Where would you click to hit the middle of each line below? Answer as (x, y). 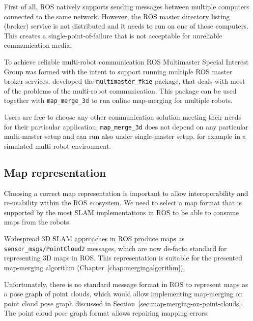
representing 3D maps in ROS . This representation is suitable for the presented (123, 258)
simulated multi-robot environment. (57, 145)
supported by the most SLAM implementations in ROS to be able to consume (122, 212)
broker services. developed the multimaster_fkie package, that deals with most (125, 81)
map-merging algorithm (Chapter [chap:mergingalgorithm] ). (95, 267)
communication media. (38, 45)
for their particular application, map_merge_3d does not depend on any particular (126, 126)
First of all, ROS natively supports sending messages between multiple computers (127, 6)
